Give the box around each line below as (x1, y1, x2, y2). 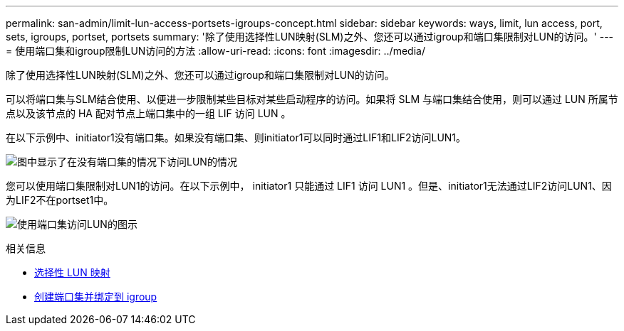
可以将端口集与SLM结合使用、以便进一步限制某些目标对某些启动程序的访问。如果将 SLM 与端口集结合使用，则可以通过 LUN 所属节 (6, 93, 618, 105)
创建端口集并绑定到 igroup (34, 291, 157, 303)
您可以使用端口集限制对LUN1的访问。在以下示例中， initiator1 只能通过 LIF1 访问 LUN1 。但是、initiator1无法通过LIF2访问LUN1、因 (6, 180, 612, 192)
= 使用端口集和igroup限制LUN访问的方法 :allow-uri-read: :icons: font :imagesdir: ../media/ (6, 45, 425, 57)
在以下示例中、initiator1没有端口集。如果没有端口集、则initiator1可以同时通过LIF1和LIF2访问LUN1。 (6, 131, 467, 143)
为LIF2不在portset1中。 (6, 194, 114, 206)
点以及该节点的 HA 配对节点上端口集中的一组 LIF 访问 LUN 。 (6, 107, 291, 119)
